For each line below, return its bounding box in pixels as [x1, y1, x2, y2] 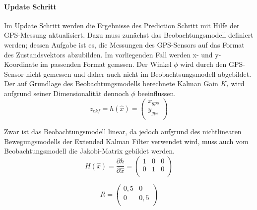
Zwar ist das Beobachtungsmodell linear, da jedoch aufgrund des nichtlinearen [4, 126, 242, 136]
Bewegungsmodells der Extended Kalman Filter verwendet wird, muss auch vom [4, 136, 249, 146]
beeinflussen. [137, 88, 176, 98]
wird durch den [180, 59, 227, 69]
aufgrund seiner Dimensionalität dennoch [4, 88, 129, 98]
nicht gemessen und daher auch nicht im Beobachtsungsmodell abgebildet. [26, 68, 252, 79]
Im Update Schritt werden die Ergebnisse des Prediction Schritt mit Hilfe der [4, 20, 240, 30]
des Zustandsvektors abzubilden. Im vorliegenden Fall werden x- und [4, 49, 213, 59]
